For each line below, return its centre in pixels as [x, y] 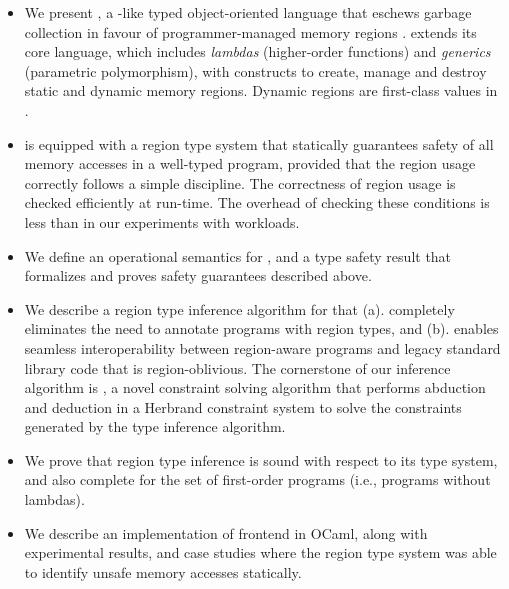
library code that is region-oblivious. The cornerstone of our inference [237, 367]
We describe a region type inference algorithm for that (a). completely [239, 308]
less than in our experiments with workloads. [162, 221]
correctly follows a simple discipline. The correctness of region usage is [240, 182]
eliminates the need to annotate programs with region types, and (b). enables [261, 328]
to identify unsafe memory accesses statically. [163, 571]
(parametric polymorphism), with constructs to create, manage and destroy [255, 70]
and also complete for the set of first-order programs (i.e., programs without [257, 479]
